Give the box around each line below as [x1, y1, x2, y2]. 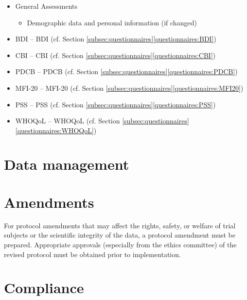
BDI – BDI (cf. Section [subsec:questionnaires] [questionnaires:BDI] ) [15, 34, 216, 44]
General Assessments [15, 1, 78, 11]
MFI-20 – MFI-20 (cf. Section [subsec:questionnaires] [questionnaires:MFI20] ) [15, 82, 244, 93]
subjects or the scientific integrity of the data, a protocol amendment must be [4, 230, 236, 240]
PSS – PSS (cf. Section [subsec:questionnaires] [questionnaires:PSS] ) [15, 99, 216, 109]
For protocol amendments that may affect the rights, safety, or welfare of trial [4, 220, 236, 230]
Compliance [4, 278, 84, 298]
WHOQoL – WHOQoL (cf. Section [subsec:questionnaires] [15, 116, 189, 126]
